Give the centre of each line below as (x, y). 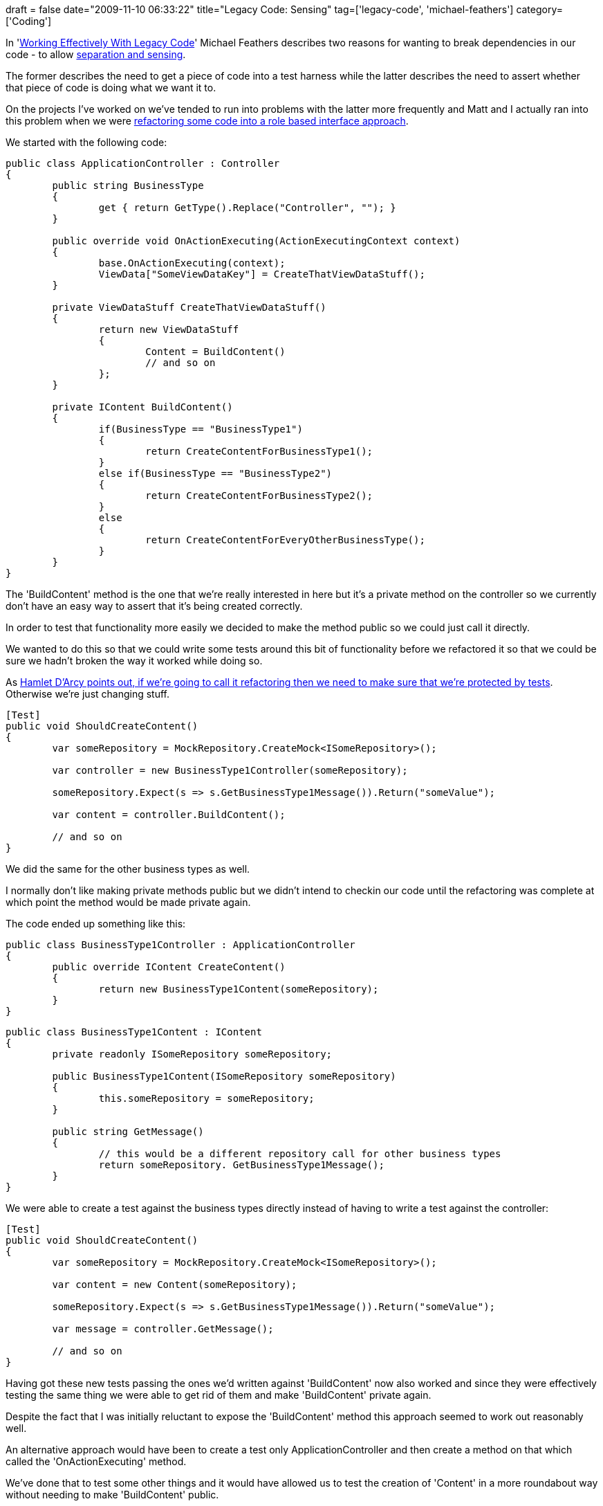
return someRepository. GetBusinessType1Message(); (241, 1165)
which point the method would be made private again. (128, 902)
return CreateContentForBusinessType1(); (259, 451)
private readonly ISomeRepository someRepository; (192, 1054)
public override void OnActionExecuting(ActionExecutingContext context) (256, 241)
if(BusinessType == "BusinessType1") (201, 429)
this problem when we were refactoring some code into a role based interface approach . (207, 121)
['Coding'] (29, 21)
